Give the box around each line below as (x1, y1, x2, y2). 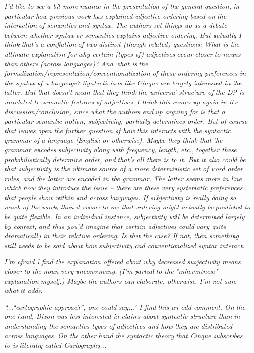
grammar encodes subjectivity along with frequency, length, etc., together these (4, 144, 237, 154)
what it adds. (4, 285, 43, 295)
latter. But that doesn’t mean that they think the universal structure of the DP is (4, 87, 244, 97)
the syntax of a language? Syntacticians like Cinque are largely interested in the (4, 77, 242, 87)
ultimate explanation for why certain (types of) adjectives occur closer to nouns (4, 48, 241, 59)
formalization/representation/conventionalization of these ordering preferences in (4, 68, 246, 78)
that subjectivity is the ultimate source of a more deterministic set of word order (4, 164, 243, 174)
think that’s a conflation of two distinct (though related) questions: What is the (4, 39, 239, 49)
